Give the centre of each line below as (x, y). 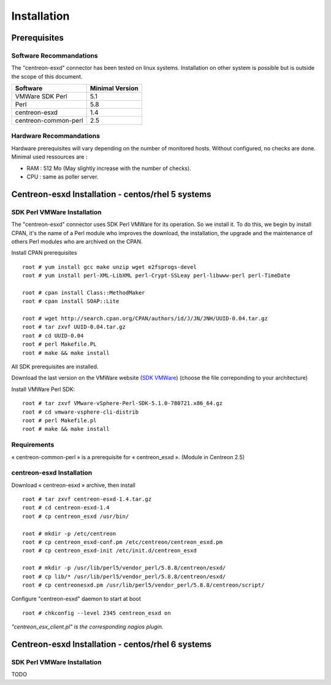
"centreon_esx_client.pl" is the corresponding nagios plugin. (87, 627)
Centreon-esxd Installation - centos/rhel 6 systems (111, 644)
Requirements (33, 445)
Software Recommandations (55, 55)
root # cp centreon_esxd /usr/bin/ (76, 516)
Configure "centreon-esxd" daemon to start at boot (76, 599)
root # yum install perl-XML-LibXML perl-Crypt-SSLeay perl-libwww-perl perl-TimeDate (156, 276)
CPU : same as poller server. (63, 177)
